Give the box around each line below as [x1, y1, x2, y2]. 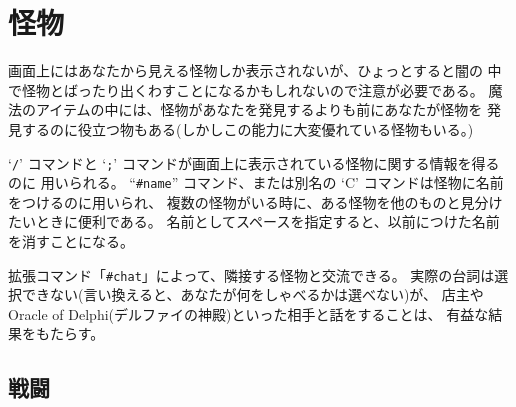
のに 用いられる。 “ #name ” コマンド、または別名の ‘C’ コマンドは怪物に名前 [8, 172, 504, 193]
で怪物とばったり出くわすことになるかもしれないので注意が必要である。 [8, 79, 484, 100]
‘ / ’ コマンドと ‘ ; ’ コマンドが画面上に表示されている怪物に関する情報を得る [8, 152, 500, 173]
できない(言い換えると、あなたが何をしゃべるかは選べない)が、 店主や [21, 284, 484, 305]
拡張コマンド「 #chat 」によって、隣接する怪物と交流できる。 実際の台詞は [8, 264, 495, 285]
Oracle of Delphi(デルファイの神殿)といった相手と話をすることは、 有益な [8, 303, 489, 324]
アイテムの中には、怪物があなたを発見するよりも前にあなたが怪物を [35, 99, 483, 120]
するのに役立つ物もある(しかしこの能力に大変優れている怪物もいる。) [21, 118, 474, 139]
